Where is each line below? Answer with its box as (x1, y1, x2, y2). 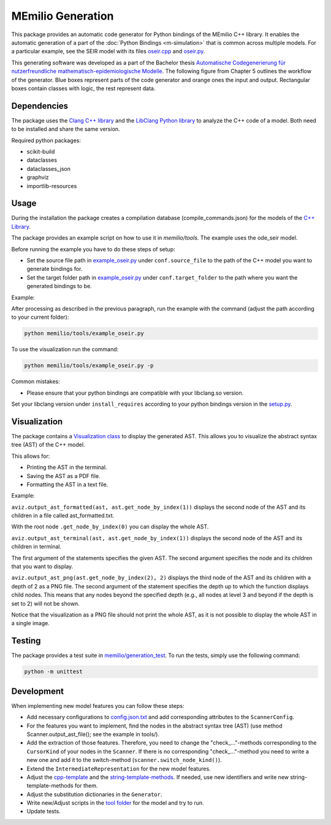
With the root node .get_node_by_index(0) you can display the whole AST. (11, 523, 209, 530)
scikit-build (26, 148, 55, 155)
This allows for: (11, 452, 50, 460)
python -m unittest (24, 668, 83, 675)
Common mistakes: (11, 378, 61, 386)
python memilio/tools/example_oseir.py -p (24, 362, 154, 369)
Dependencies (11, 101, 69, 111)
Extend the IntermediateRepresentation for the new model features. (26, 765, 211, 772)
